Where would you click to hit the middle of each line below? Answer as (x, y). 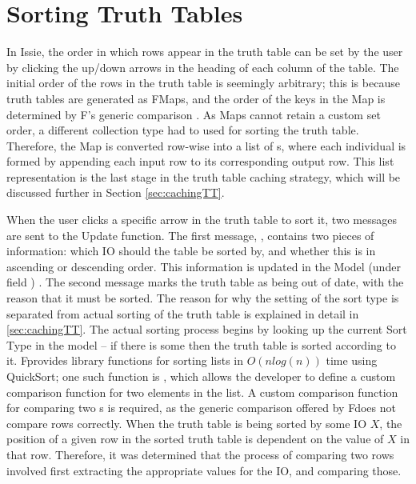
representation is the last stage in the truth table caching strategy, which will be (204, 176)
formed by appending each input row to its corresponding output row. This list (200, 161)
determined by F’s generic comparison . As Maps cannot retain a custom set (194, 114)
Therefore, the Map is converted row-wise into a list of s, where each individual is (206, 145)
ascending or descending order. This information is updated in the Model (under (204, 266)
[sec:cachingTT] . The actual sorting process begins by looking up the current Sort (207, 329)
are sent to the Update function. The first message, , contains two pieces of (190, 235)
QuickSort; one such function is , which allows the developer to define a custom (201, 376)
